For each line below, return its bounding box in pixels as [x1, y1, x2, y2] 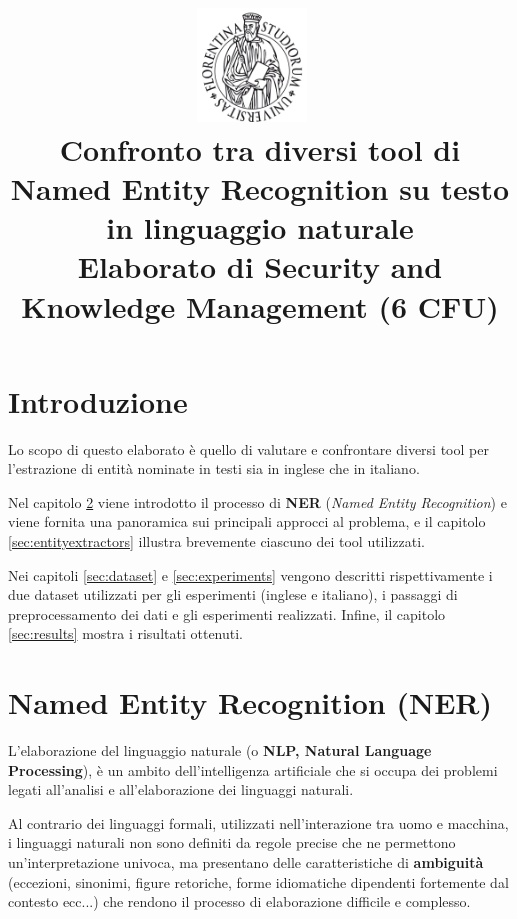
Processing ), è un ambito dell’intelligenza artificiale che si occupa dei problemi [8, 759, 498, 780]
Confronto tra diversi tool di [59, 128, 461, 169]
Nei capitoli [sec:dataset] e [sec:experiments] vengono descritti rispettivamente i [8, 564, 493, 585]
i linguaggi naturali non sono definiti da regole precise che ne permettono [8, 832, 456, 853]
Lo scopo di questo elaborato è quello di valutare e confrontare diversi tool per [8, 438, 489, 459]
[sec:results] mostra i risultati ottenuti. [8, 623, 244, 644]
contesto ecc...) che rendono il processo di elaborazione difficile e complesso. [8, 891, 471, 912]
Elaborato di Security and [77, 246, 443, 287]
